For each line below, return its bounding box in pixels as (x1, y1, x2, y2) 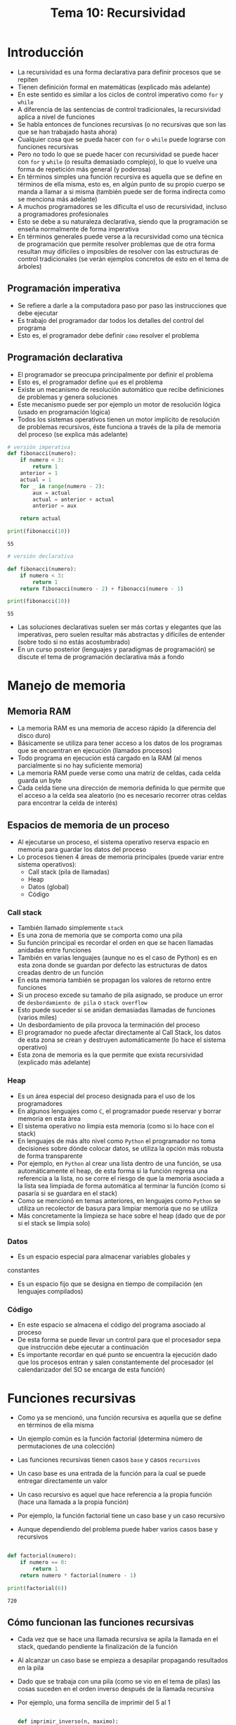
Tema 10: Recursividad (50, 5, 186, 21)
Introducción (7, 44, 84, 61)
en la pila (17, 1664, 44, 1672)
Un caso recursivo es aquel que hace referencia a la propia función (17, 1490, 212, 1499)
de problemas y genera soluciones (17, 393, 118, 401)
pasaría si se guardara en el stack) (17, 1189, 118, 1197)
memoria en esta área (17, 1114, 81, 1123)
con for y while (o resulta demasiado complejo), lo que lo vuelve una (17, 157, 218, 166)
